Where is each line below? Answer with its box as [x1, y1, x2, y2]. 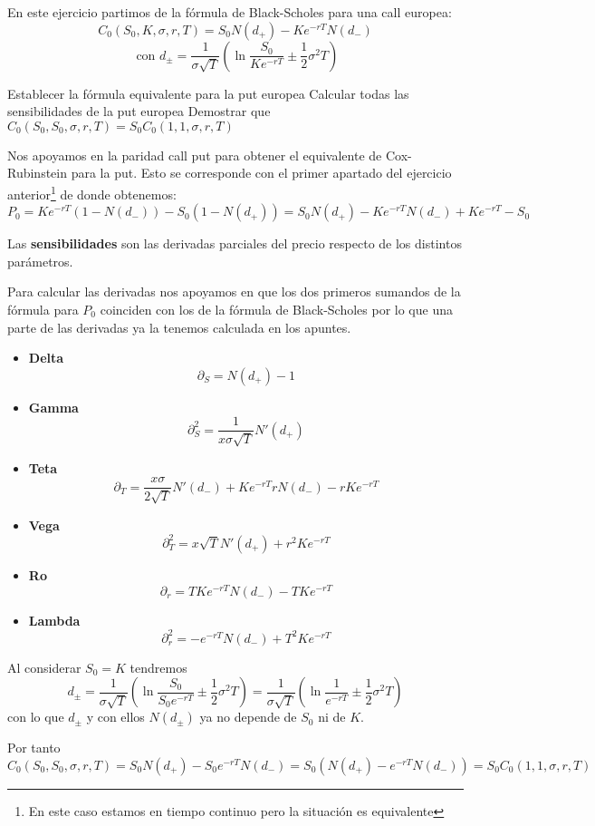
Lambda [28, 610, 81, 629]
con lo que [7, 707, 64, 726]
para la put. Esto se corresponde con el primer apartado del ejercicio [71, 163, 452, 182]
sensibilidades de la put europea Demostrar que [7, 102, 271, 121]
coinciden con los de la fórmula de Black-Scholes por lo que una [100, 300, 453, 318]
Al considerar [7, 657, 82, 676]
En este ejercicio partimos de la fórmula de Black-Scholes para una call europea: [7, 3, 452, 21]
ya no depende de [199, 707, 297, 726]
